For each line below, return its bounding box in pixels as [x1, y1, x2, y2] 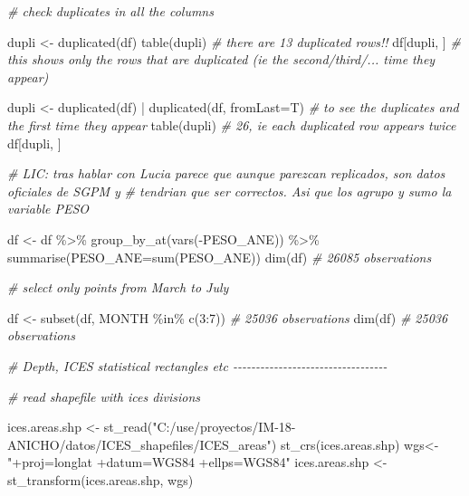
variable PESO [7, 199, 90, 218]
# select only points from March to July [7, 278, 229, 297]
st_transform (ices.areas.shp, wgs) [7, 470, 194, 489]
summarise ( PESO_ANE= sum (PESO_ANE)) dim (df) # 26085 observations [7, 247, 432, 266]
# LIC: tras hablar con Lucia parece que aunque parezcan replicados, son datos [7, 164, 445, 183]
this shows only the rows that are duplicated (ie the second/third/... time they [7, 50, 435, 69]
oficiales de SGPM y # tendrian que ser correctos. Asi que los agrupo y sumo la [7, 181, 452, 200]
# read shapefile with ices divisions [7, 386, 201, 405]
